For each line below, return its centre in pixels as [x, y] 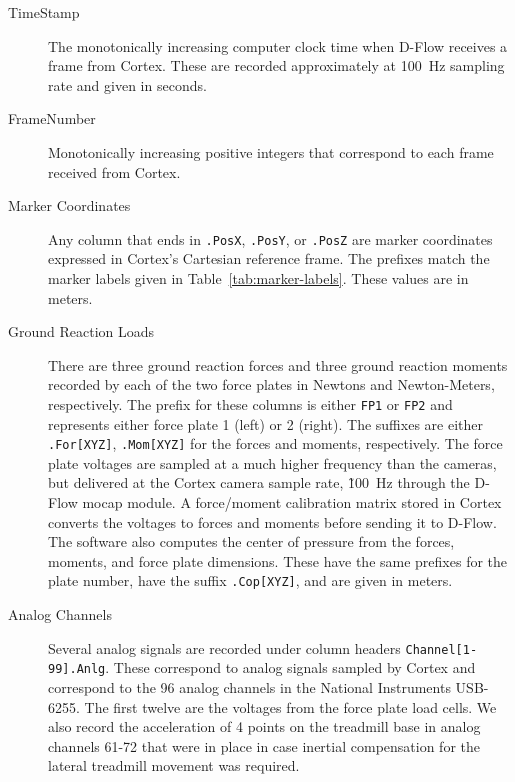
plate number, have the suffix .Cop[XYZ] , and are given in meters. [250, 580]
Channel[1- [441, 649]
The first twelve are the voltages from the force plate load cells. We [290, 706]
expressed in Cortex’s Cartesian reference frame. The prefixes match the [269, 258]
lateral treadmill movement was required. [174, 765]
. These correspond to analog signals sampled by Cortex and [290, 667]
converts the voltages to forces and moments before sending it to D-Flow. [272, 521]
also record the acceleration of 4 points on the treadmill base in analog [264, 726]
